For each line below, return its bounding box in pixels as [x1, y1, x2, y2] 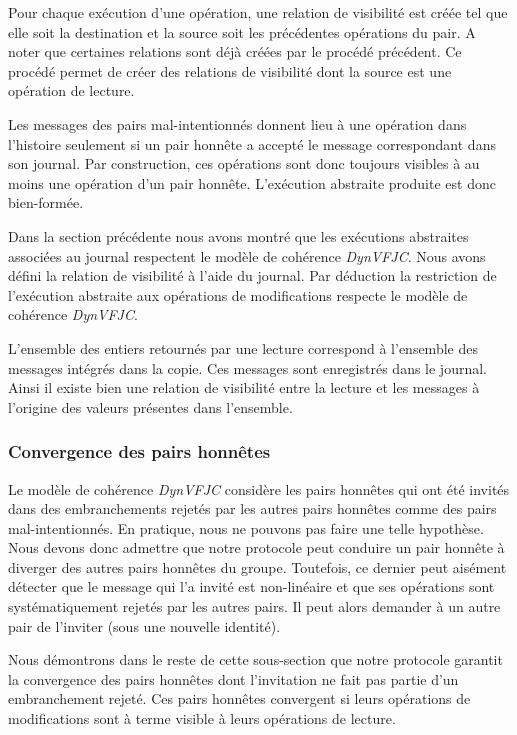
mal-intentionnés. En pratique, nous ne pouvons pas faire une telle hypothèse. [8, 517, 484, 538]
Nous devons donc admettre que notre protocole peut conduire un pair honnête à [8, 537, 505, 558]
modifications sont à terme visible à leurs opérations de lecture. [8, 708, 396, 729]
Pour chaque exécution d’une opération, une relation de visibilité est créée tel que [8, 2, 508, 22]
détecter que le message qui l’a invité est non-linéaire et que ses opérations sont [8, 576, 495, 597]
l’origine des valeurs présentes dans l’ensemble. [8, 396, 293, 417]
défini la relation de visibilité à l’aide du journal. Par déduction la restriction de [8, 265, 497, 286]
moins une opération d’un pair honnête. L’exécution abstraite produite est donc [8, 172, 496, 193]
